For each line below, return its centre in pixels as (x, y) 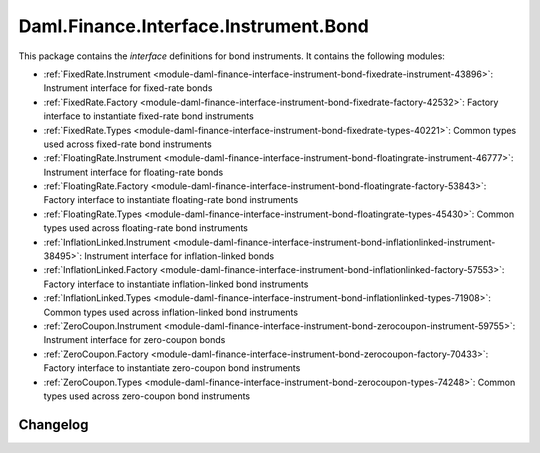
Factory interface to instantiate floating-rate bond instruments (171, 200)
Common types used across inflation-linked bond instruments (171, 312)
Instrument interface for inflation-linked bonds (179, 256)
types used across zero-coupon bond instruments (146, 396)
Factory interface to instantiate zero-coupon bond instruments (172, 368)
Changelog (53, 424)
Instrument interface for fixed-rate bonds (128, 88)
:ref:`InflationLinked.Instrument (107, 242)
